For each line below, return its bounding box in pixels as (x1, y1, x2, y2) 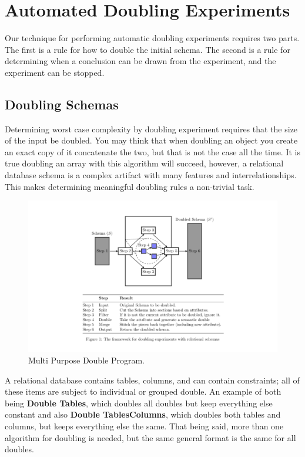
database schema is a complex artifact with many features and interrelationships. (5, 169, 297, 181)
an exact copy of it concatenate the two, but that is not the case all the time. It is (5, 145, 300, 158)
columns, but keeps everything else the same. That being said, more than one (5, 419, 284, 432)
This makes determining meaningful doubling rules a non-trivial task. (5, 180, 254, 192)
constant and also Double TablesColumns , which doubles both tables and (5, 408, 281, 421)
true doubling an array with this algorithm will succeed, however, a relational (5, 157, 284, 169)
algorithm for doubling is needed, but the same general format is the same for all (5, 431, 296, 443)
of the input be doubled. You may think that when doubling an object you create (5, 134, 298, 146)
